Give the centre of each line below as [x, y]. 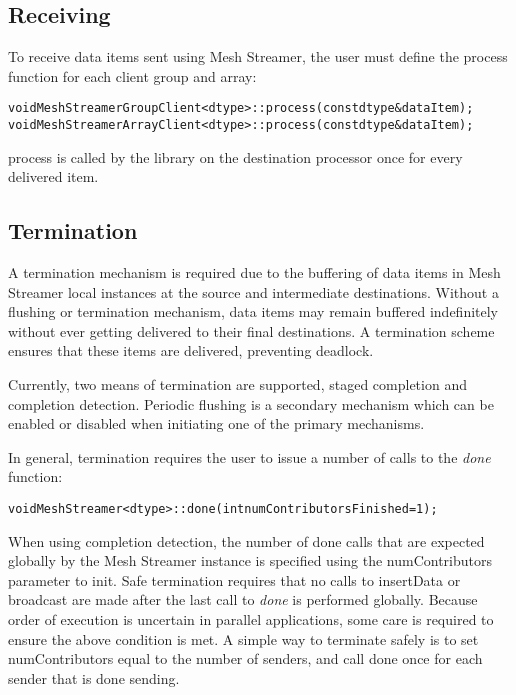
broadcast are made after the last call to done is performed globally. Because [243, 599]
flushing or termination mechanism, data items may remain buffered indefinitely [253, 311]
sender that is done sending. [94, 677]
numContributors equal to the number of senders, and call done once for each [245, 658]
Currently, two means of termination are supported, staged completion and [237, 384]
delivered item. [53, 176]
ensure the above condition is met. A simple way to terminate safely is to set [243, 638]
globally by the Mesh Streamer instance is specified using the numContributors [250, 560]
